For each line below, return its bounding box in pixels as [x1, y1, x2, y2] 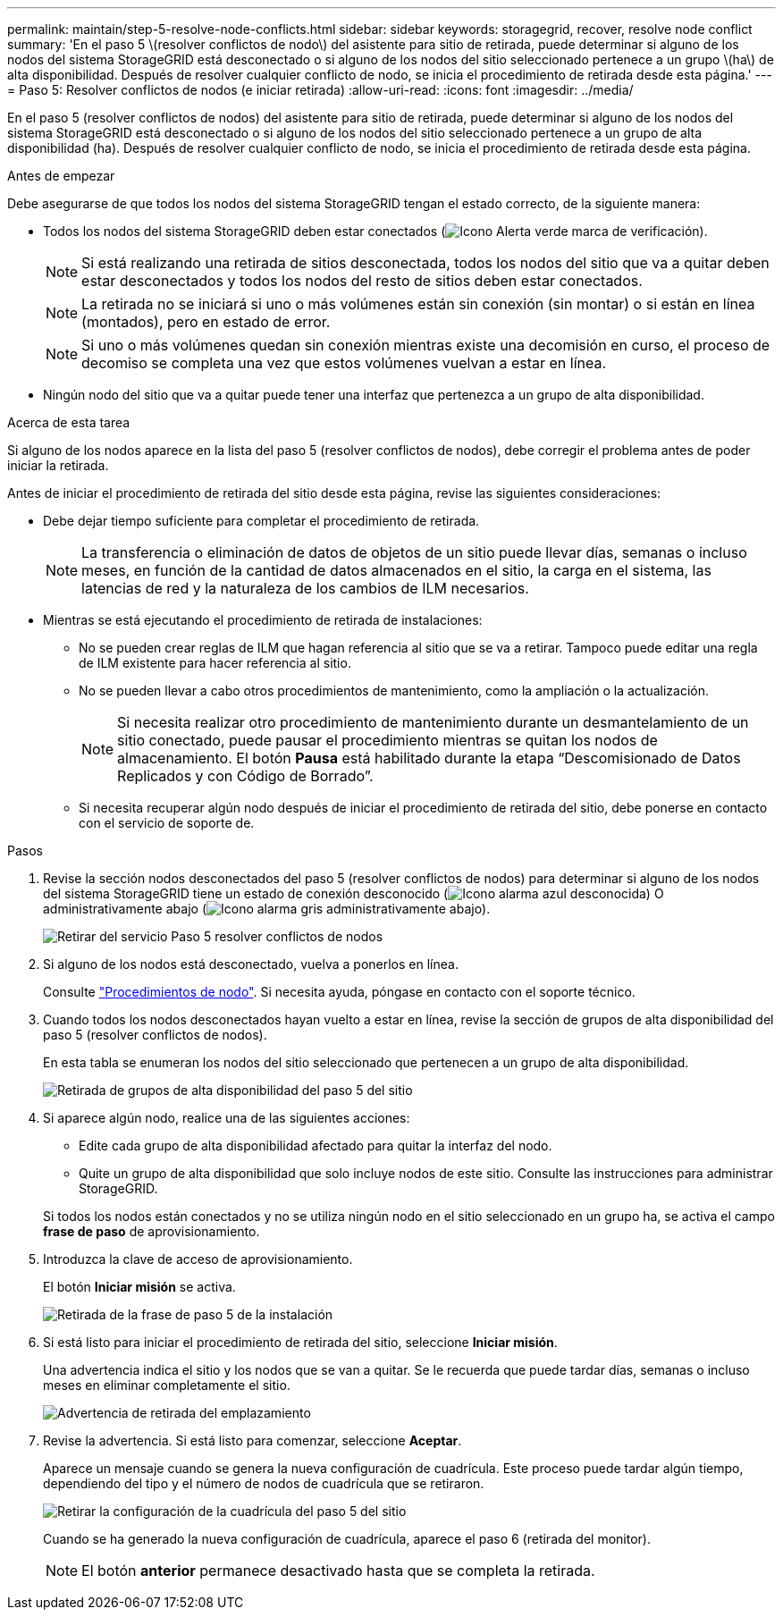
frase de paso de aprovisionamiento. [43, 1224, 260, 1239]
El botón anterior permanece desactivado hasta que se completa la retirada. [81, 1562, 595, 1579]
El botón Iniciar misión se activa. [43, 1279, 236, 1294]
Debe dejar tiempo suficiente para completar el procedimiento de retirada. [43, 513, 480, 528]
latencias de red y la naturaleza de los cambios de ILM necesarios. [81, 579, 529, 597]
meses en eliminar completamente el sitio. [43, 1377, 290, 1393]
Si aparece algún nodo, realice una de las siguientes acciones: [43, 1110, 410, 1125]
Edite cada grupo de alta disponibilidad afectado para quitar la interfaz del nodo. [79, 1138, 552, 1153]
